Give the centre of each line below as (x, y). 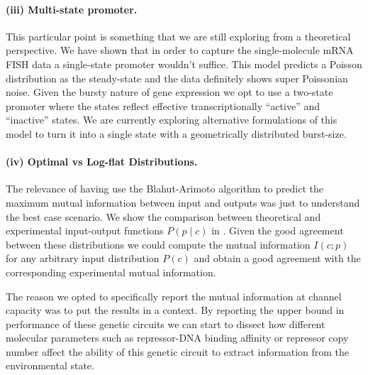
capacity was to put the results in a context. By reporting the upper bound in (175, 310)
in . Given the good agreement (278, 230)
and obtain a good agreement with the (277, 258)
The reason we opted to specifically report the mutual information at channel (174, 296)
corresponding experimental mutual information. (111, 272)
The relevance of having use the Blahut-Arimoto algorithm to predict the (165, 189)
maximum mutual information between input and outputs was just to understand (183, 202)
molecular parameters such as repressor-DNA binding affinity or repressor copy (177, 338)
